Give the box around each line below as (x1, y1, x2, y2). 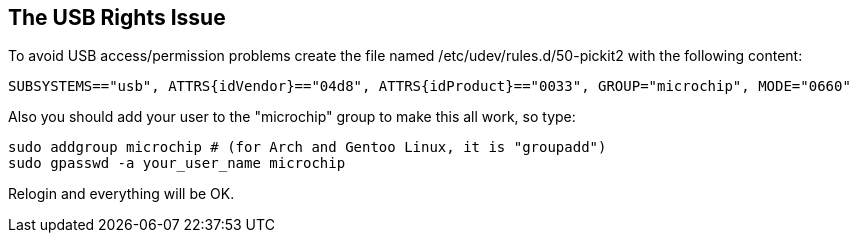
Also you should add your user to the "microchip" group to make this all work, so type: (8, 108, 576, 126)
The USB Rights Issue (8, 5, 226, 30)
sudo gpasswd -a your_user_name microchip (8, 155, 346, 172)
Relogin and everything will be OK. (8, 185, 235, 203)
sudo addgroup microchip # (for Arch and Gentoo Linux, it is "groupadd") (8, 139, 607, 156)
